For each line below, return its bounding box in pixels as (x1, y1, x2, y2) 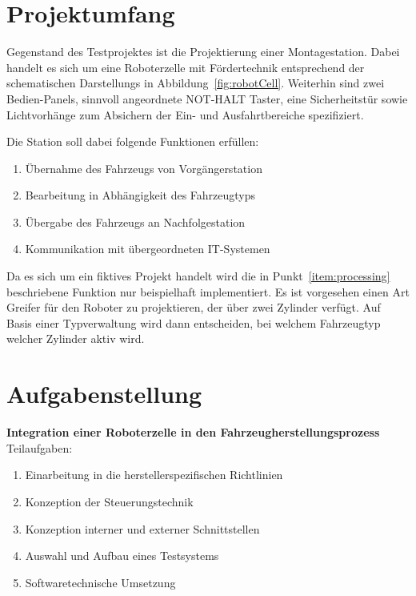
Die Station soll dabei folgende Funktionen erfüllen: (6, 133, 259, 150)
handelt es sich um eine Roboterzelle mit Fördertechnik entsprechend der (6, 58, 365, 75)
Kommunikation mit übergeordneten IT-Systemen (25, 240, 270, 257)
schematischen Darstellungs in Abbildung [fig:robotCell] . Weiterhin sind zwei (6, 74, 385, 91)
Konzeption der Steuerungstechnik (25, 493, 194, 509)
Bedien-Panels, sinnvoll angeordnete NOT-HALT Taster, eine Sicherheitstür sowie (6, 90, 408, 107)
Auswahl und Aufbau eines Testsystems (25, 547, 219, 564)
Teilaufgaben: (6, 439, 73, 456)
